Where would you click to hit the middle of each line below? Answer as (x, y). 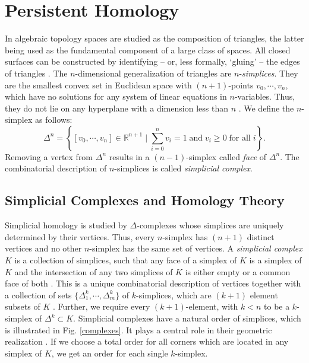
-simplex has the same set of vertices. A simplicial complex (196, 248)
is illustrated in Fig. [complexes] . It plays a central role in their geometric (138, 329)
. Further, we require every (101, 306)
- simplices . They (269, 73)
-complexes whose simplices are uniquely (210, 225)
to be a (277, 306)
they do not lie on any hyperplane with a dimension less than (116, 108)
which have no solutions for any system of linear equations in (116, 96)
